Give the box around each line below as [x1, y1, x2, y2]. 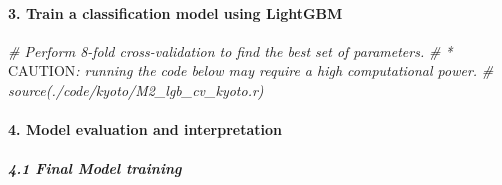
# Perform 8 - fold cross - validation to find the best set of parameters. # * [8, 40, 453, 61]
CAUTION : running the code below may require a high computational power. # [8, 60, 494, 81]
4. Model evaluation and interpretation [8, 119, 283, 140]
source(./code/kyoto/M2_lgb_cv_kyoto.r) [8, 79, 264, 100]
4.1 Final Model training [8, 158, 182, 179]
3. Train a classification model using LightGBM [8, 2, 343, 23]
